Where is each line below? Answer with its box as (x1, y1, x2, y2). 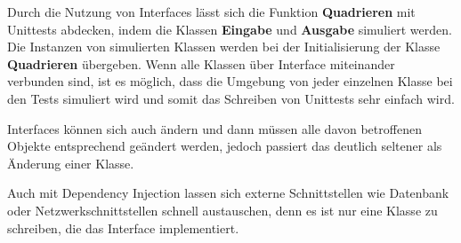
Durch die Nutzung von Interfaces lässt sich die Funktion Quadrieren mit (7, 3, 416, 20)
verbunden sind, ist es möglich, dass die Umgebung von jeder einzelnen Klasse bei (7, 72, 453, 90)
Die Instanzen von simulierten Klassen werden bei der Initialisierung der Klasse (7, 37, 441, 56)
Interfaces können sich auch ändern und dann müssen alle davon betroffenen (7, 119, 422, 137)
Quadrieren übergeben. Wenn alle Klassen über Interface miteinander (7, 54, 395, 73)
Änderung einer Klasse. (7, 153, 134, 172)
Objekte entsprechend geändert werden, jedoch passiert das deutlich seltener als (7, 137, 442, 155)
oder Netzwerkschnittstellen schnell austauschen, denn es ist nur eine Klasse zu (7, 200, 438, 219)
